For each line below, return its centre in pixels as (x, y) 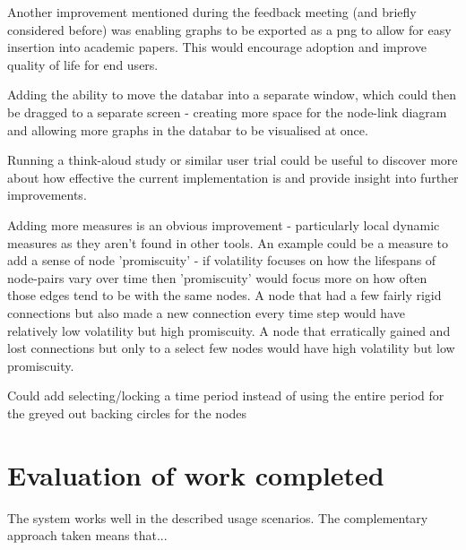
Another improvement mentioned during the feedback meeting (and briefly (212, 12)
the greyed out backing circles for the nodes (127, 412)
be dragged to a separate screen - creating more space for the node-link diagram (227, 112)
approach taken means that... (87, 535)
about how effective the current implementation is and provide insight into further (233, 177)
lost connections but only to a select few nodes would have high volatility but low (231, 348)
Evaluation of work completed (196, 474)
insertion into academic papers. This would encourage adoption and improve (217, 47)
